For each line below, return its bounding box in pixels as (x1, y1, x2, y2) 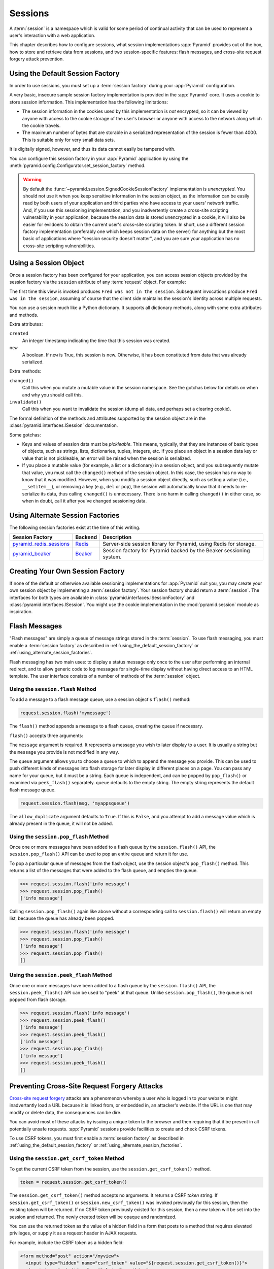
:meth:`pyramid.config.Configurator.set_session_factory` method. (9, 162, 146, 169)
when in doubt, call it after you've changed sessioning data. (22, 498, 147, 504)
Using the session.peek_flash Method (9, 972, 112, 979)
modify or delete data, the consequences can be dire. (9, 1109, 122, 1115)
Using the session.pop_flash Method (9, 833, 109, 840)
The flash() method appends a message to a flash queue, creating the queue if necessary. (9, 723, 203, 729)
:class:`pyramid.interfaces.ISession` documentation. (9, 422, 118, 428)
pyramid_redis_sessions (12, 541, 70, 548)
